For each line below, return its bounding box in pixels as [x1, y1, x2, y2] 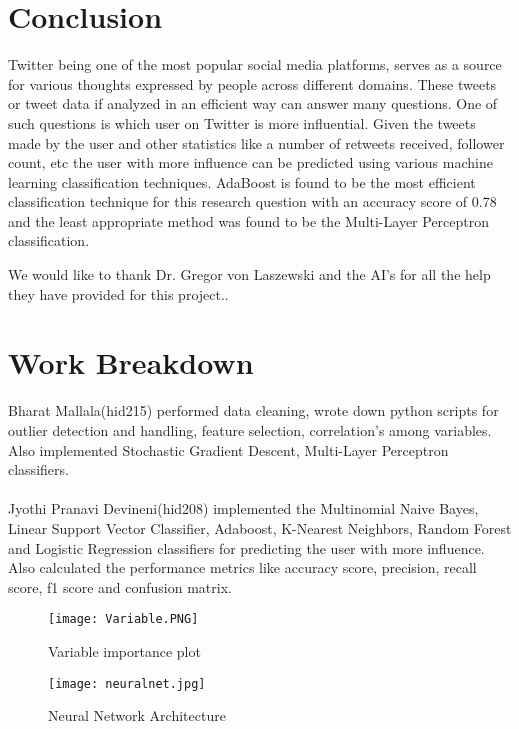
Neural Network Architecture [48, 705, 226, 726]
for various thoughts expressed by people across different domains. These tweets [8, 73, 497, 94]
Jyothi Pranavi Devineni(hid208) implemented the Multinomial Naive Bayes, [8, 498, 479, 519]
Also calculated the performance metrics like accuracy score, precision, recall [8, 557, 477, 578]
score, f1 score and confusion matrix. [8, 576, 232, 597]
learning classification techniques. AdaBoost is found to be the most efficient [8, 171, 476, 192]
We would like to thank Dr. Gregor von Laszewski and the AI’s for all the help [8, 264, 491, 285]
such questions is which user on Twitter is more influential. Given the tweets [8, 112, 476, 133]
